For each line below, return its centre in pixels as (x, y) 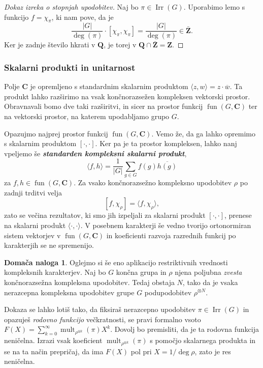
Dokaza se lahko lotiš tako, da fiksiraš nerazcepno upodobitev (100, 309)
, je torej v (120, 45)
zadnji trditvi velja (33, 192)
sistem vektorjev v (32, 235)
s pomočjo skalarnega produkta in (203, 340)
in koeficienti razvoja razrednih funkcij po (171, 235)
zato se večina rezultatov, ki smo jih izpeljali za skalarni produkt (105, 215)
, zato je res (213, 351)
